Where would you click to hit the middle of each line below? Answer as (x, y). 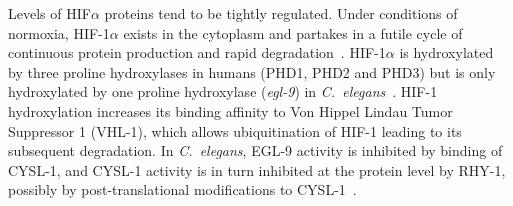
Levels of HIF (49, 13)
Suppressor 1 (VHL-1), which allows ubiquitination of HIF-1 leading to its (235, 130)
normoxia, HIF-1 (59, 32)
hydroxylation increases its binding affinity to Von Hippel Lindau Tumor (230, 110)
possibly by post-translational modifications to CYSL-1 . (182, 189)
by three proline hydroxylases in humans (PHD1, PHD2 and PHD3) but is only (252, 71)
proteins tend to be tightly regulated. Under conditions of (281, 13)
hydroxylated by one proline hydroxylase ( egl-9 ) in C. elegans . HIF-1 (223, 91)
